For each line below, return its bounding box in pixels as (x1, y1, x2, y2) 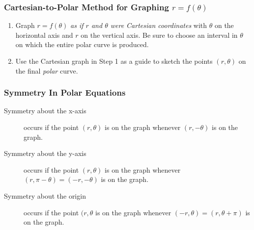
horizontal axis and (15, 29, 73, 40)
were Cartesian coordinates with (110, 20, 207, 30)
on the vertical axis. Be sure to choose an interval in (81, 29, 238, 40)
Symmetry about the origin (4, 190, 86, 201)
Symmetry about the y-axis (4, 148, 86, 158)
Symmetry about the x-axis (4, 105, 86, 116)
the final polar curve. (15, 65, 78, 76)
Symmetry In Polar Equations (4, 86, 126, 99)
